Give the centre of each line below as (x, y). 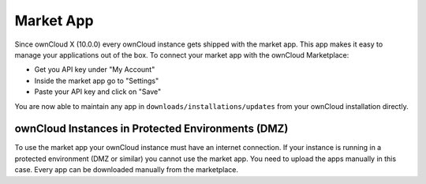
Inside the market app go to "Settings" (97, 81)
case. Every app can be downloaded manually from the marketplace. (126, 170)
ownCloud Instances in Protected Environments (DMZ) (151, 129)
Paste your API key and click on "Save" (98, 92)
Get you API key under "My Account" (95, 69)
